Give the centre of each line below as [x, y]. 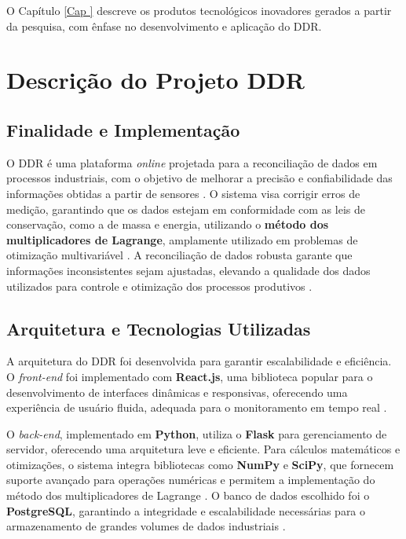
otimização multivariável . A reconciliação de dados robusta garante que [179, 255]
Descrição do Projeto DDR [155, 80]
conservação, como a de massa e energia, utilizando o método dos [168, 224]
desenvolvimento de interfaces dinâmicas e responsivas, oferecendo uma [177, 392]
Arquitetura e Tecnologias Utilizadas [159, 328]
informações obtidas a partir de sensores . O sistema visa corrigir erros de [183, 193]
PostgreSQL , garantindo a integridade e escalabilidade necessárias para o [186, 510]
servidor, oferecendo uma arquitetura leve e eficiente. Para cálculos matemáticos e [203, 449]
